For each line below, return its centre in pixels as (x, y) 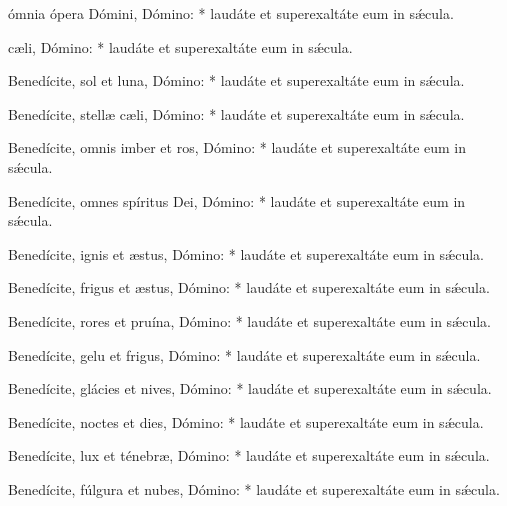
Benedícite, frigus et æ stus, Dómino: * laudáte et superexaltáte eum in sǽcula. (249, 287)
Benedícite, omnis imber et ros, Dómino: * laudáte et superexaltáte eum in (237, 147)
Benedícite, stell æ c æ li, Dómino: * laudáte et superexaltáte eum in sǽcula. (236, 113)
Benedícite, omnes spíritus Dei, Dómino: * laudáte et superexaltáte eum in (237, 200)
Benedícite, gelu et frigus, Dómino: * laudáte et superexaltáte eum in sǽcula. (244, 354)
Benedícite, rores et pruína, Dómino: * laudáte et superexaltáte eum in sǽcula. (249, 320)
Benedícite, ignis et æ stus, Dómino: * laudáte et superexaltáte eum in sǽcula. (246, 253)
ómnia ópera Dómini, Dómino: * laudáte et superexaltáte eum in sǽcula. (231, 13)
